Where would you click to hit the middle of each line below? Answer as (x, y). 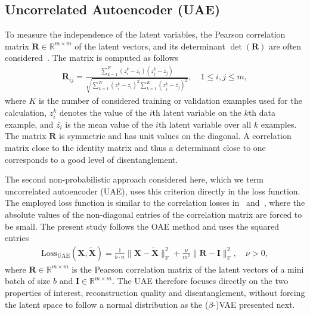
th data (262, 112)
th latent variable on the (197, 112)
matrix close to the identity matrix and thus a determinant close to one (135, 147)
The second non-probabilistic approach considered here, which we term (134, 179)
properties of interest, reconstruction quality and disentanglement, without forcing (155, 292)
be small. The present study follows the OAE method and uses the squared (142, 226)
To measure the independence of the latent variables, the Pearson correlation (145, 34)
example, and (29, 124)
